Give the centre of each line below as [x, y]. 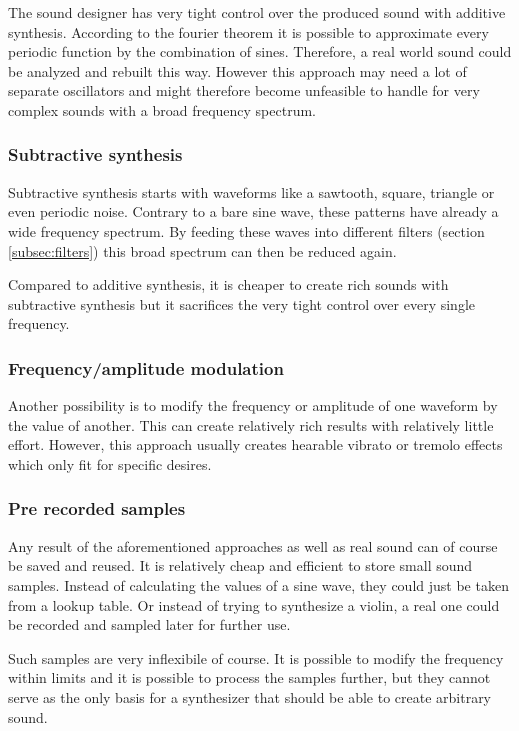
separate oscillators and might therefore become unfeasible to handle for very [244, 90]
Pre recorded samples [97, 508]
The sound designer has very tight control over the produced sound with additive [257, 12]
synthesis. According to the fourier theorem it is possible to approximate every [248, 31]
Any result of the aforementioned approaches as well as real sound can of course [253, 545]
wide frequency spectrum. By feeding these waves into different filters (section [246, 230]
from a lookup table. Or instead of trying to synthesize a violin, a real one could [254, 604]
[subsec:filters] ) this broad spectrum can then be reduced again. [202, 250]
